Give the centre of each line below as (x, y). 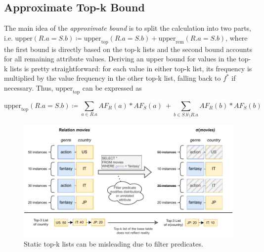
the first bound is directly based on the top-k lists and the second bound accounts (128, 49)
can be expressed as (112, 87)
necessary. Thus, (29, 87)
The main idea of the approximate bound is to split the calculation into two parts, (128, 28)
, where (237, 37)
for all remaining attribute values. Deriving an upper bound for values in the (120, 59)
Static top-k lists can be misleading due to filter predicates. (113, 243)
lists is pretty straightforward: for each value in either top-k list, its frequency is (131, 68)
